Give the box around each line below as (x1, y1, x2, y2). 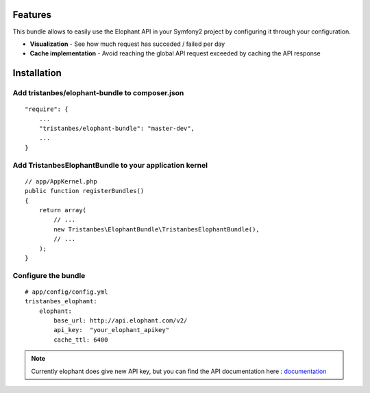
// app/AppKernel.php (25, 177, 97, 185)
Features (12, 9, 51, 21)
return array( (38, 206, 87, 214)
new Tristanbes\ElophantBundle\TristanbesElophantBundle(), (53, 225, 260, 233)
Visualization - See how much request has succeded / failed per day (29, 40, 225, 48)
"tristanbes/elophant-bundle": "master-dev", (38, 125, 195, 133)
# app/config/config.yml (25, 288, 108, 296)
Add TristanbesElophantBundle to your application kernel (12, 160, 208, 170)
